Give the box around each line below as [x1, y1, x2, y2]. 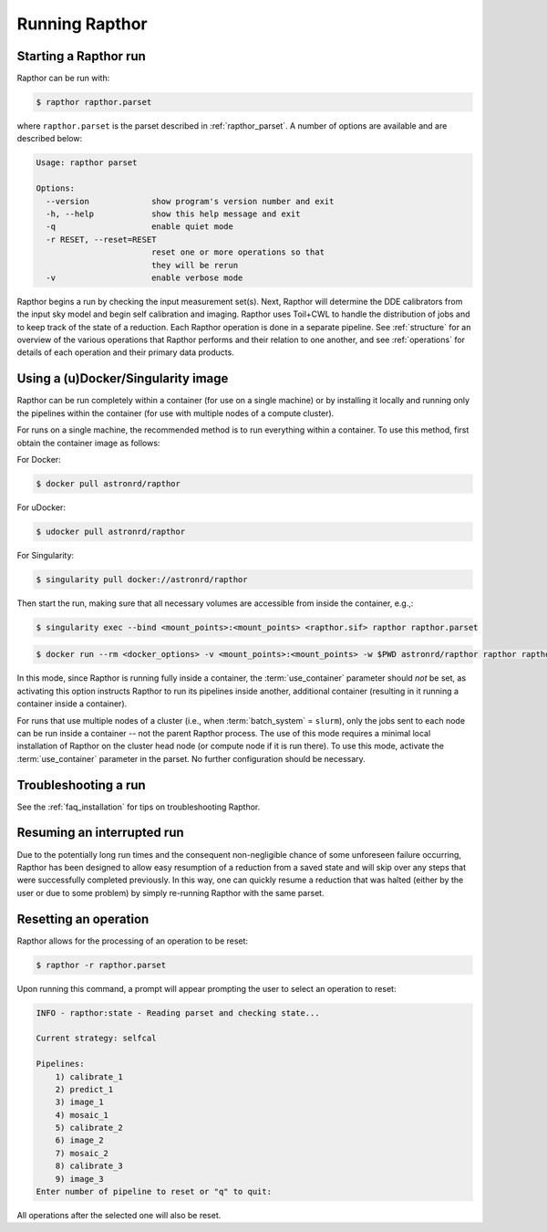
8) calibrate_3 [55, 1161, 123, 1172]
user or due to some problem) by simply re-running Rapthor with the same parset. [16, 887, 325, 898]
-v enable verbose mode [46, 272, 243, 283]
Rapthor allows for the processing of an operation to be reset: [16, 935, 249, 946]
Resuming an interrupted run [16, 825, 184, 840]
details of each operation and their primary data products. [16, 347, 234, 358]
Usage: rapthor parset [36, 158, 138, 168]
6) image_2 [55, 1135, 104, 1145]
